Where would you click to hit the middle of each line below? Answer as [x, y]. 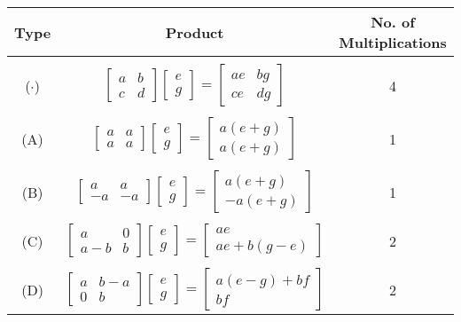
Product [195, 32]
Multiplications [393, 42]
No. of [393, 22]
